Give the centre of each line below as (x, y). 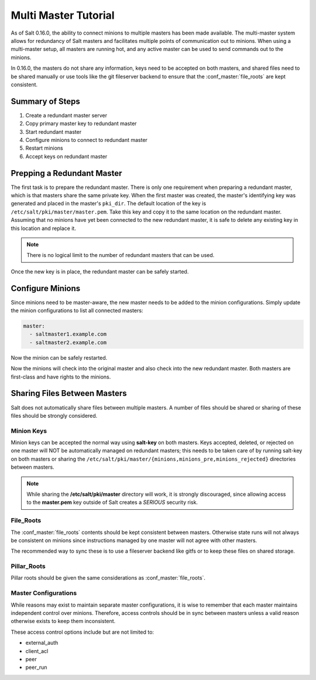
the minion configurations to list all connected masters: (77, 310)
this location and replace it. (43, 228)
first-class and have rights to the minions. (61, 377)
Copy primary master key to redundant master (81, 124)
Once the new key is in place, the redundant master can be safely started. (100, 271)
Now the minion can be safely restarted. (59, 357)
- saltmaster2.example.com (68, 342)
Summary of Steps (45, 101)
